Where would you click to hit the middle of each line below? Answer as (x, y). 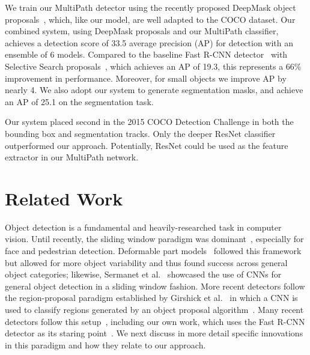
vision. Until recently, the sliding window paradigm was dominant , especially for (154, 239)
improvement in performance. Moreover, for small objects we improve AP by (146, 78)
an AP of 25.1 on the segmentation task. (79, 101)
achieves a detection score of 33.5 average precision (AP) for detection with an (149, 42)
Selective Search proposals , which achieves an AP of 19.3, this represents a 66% (153, 66)
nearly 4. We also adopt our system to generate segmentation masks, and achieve (154, 90)
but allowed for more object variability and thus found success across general (146, 262)
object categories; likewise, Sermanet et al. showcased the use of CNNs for (143, 274)
